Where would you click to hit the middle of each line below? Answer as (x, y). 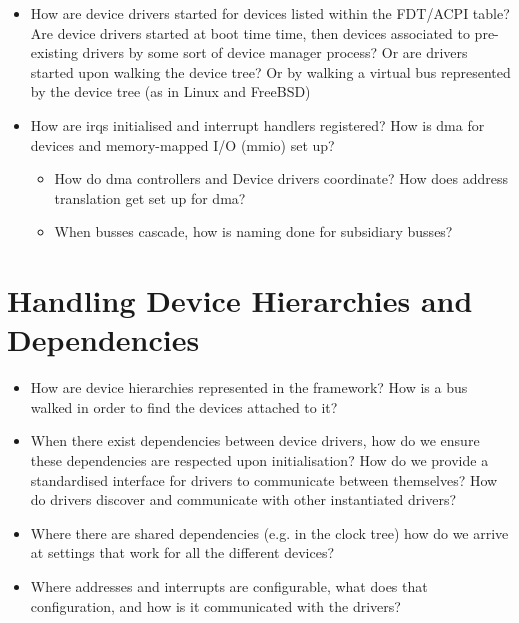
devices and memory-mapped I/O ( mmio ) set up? (182, 144)
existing (54, 52)
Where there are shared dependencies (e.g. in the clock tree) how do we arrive (269, 532)
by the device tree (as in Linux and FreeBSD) (170, 91)
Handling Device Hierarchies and (240, 300)
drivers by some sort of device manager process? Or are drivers (275, 52)
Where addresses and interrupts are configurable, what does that (229, 586)
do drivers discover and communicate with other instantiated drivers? (243, 499)
